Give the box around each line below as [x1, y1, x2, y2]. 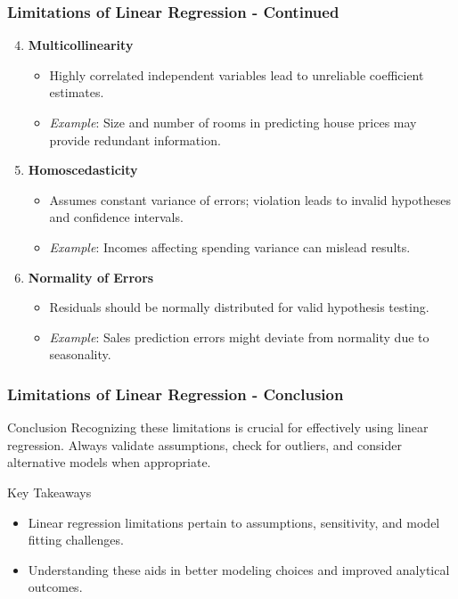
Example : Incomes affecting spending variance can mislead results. [49, 237, 411, 256]
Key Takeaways [7, 482, 92, 501]
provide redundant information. [49, 130, 221, 149]
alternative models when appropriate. [7, 453, 211, 472]
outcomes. [28, 578, 83, 596]
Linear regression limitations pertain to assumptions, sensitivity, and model [28, 513, 440, 531]
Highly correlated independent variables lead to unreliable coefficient [49, 65, 424, 84]
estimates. [49, 83, 104, 102]
